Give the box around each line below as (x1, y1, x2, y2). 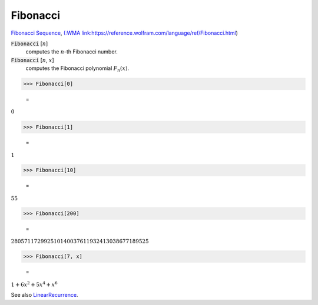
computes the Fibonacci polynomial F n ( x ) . (25, 65, 130, 73)
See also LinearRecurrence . (11, 291, 78, 299)
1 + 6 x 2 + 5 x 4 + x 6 (11, 280, 58, 288)
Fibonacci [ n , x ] (11, 56, 54, 63)
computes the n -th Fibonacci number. (25, 48, 118, 55)
